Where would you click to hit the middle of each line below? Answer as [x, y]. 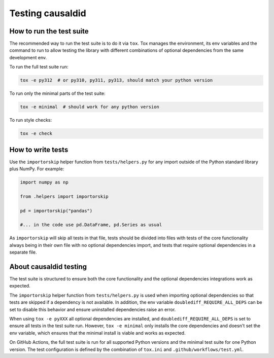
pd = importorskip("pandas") [56, 211]
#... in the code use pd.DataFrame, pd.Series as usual [91, 225]
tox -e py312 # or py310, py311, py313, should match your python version [116, 80]
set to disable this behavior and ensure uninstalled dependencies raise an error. [93, 309]
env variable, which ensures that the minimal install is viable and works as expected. [97, 333]
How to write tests [39, 150]
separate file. [23, 252]
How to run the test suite [49, 31]
